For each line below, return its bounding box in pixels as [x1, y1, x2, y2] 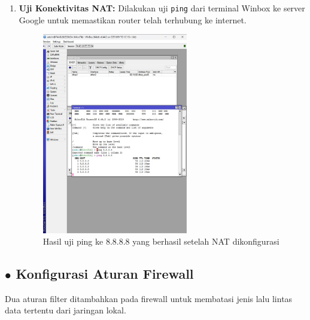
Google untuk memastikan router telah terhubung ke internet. [19, 13, 247, 26]
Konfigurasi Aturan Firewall [16, 264, 194, 283]
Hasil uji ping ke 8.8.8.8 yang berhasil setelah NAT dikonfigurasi [42, 235, 279, 248]
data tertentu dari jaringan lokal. [5, 304, 126, 316]
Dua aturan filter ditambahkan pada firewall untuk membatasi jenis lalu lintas [5, 292, 293, 304]
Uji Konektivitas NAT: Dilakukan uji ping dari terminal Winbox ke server [19, 2, 305, 14]
